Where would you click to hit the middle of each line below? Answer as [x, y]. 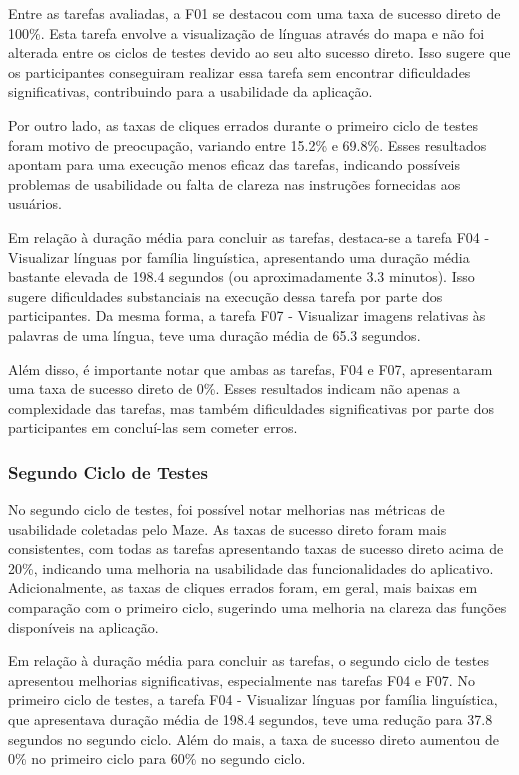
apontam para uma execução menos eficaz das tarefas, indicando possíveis [234, 164]
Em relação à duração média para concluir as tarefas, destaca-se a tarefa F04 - [249, 236]
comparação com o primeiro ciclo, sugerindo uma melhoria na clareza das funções [257, 607]
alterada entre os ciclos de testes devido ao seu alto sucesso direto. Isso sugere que [259, 52]
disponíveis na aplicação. [83, 626]
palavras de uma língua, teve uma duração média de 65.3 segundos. [214, 334]
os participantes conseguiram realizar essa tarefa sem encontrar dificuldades [239, 71]
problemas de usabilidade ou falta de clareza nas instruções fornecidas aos [234, 183]
